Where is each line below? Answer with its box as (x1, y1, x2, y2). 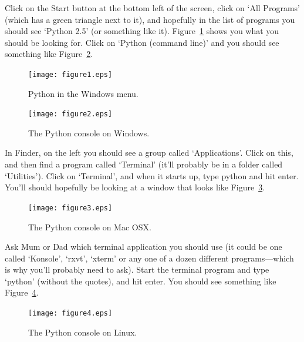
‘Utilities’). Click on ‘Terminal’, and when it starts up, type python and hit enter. (5, 169, 299, 182)
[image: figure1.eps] (28, 70, 113, 79)
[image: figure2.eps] (28, 110, 113, 119)
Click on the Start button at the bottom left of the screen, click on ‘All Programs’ (5, 2, 300, 14)
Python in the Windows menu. (28, 87, 139, 99)
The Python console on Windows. (28, 126, 150, 139)
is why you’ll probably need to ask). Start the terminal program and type (5, 263, 269, 276)
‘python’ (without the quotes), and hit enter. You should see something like (5, 274, 276, 287)
